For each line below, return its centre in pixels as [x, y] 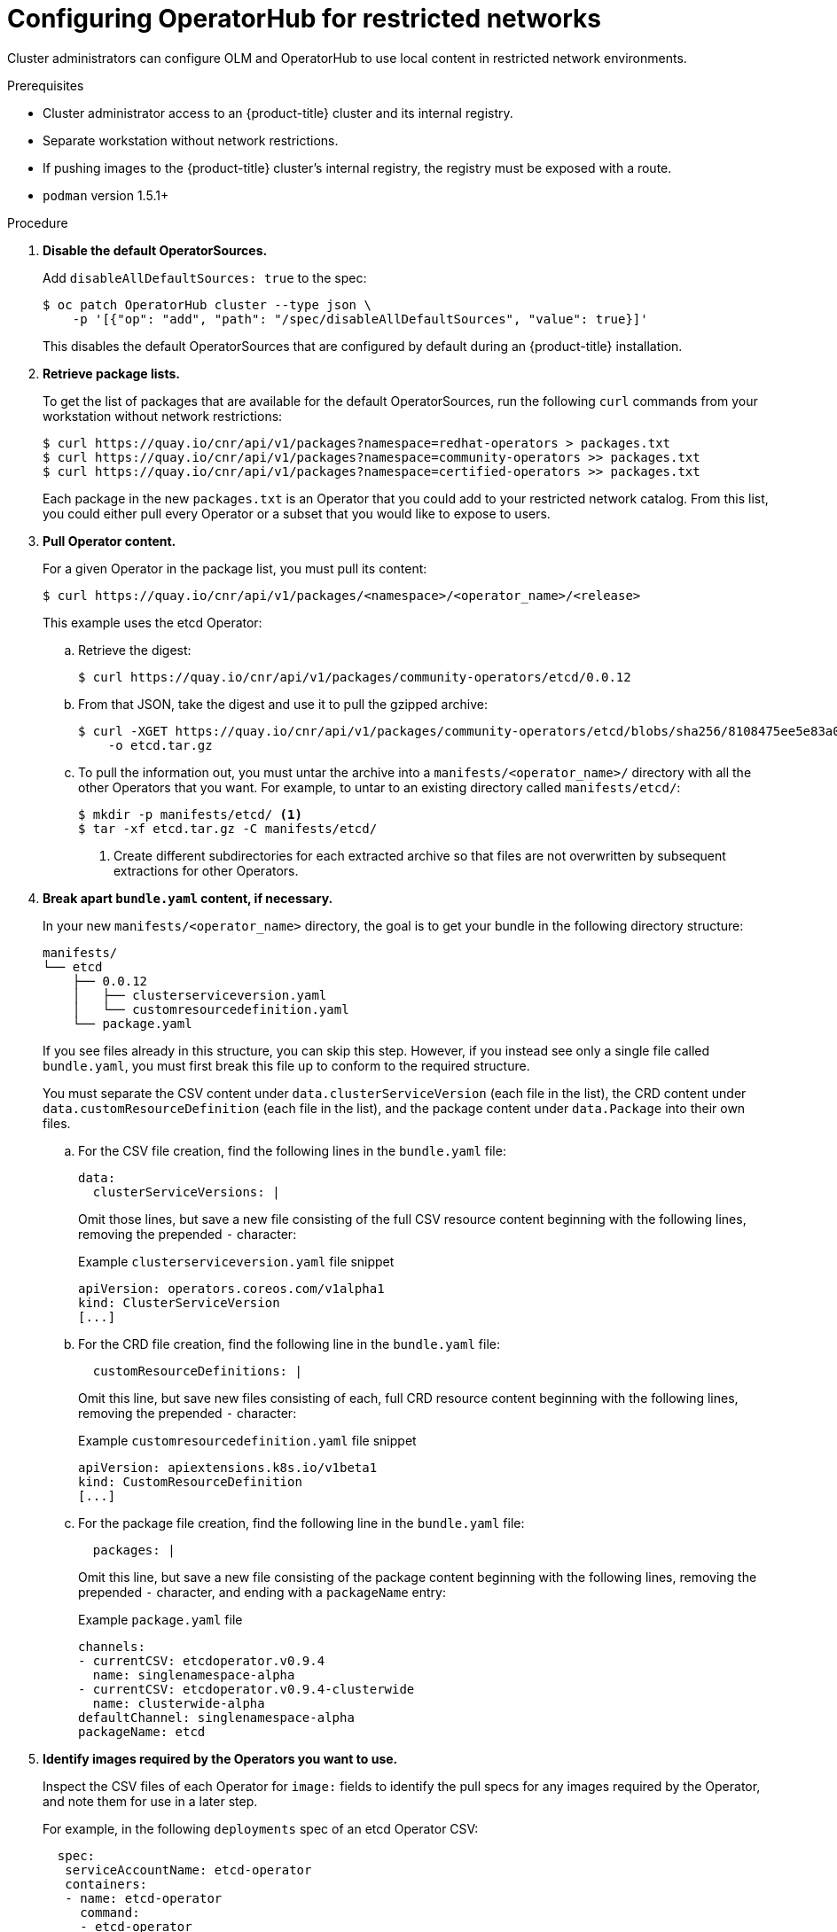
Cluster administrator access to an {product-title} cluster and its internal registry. [278, 113]
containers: [106, 1884]
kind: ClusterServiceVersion [179, 1302]
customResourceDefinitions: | [197, 1371]
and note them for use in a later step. [150, 1801]
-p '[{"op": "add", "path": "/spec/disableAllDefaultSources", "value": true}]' [360, 319]
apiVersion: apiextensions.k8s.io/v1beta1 [228, 1467]
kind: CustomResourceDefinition [190, 1481]
